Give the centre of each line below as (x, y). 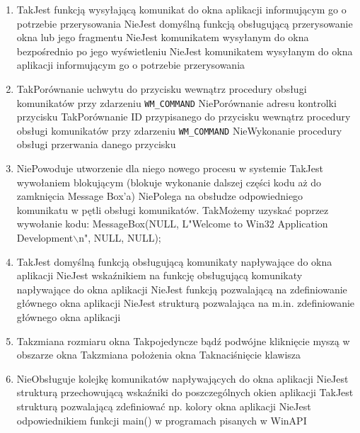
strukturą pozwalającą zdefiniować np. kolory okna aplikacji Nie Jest (164, 406)
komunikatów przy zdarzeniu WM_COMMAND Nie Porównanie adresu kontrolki (176, 102)
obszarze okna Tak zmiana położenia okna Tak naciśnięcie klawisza (159, 355)
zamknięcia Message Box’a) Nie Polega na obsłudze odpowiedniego (160, 196)
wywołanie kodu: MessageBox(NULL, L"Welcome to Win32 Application (172, 224)
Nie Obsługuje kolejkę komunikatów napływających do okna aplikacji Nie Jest (182, 378)
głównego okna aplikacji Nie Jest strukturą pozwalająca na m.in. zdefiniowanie (186, 303)
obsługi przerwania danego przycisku (96, 144)
